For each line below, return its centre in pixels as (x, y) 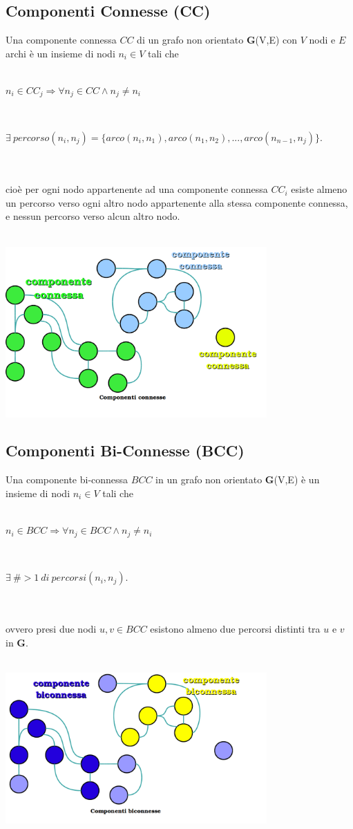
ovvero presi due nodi (51, 629)
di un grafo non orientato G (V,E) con (217, 40)
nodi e (322, 40)
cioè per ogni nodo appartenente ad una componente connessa (137, 189)
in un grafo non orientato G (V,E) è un (238, 479)
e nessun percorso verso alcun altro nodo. (93, 216)
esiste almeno (319, 189)
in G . (17, 642)
